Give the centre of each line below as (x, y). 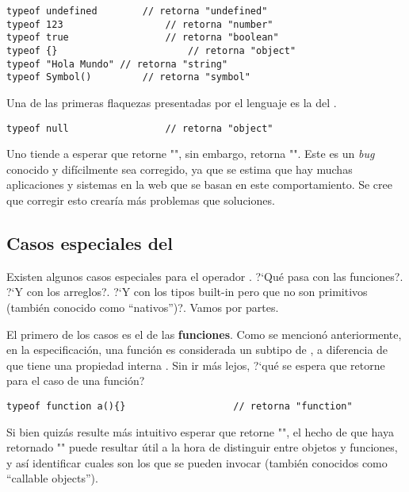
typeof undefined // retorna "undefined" (137, 11)
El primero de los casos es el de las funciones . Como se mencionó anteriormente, (204, 334)
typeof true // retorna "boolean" (143, 38)
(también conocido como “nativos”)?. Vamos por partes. (143, 307)
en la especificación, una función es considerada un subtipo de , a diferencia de (197, 350)
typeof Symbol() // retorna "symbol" (128, 77)
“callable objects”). (52, 478)
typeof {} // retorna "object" (151, 50)
